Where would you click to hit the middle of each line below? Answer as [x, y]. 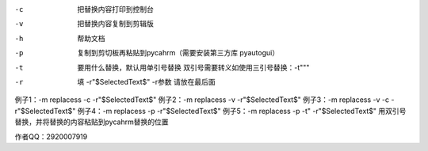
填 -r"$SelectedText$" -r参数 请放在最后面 [146, 81]
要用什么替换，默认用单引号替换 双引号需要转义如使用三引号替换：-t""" [193, 67]
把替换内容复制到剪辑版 [115, 24]
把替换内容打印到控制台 [115, 9]
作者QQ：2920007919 [51, 136]
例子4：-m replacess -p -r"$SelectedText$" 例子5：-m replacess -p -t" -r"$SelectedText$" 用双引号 [242, 111]
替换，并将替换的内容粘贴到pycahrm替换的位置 [92, 122]
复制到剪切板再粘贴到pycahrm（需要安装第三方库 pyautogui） [178, 53]
